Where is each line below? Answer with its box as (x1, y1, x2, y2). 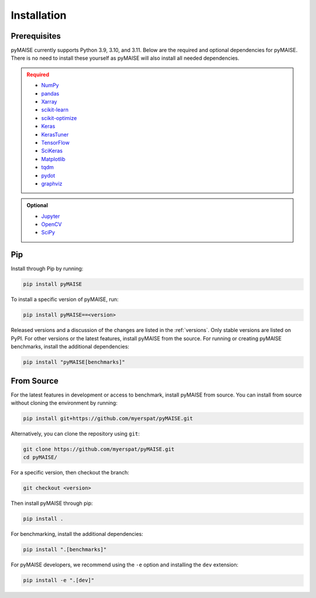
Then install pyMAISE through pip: (11, 500, 93, 507)
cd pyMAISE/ (23, 454, 58, 461)
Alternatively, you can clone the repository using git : (11, 430, 140, 437)
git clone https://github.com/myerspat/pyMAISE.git (23, 446, 175, 452)
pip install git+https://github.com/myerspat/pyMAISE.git (23, 415, 193, 422)
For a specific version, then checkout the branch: (11, 469, 130, 476)
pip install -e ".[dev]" (23, 577, 95, 584)
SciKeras (41, 147, 63, 155)
